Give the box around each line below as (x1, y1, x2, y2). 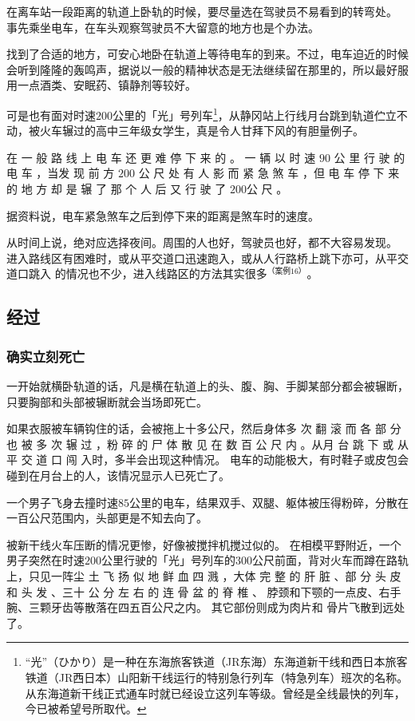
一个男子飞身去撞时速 (6, 493, 118, 510)
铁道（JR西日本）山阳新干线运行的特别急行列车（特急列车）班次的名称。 (25, 668, 409, 685)
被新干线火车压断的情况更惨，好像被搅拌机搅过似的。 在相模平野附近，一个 (6, 536, 401, 553)
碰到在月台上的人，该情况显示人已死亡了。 (6, 467, 230, 484)
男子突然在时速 (6, 552, 85, 568)
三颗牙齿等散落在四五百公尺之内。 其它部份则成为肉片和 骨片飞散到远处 (28, 599, 405, 616)
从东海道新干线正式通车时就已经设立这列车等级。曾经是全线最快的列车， (25, 684, 405, 701)
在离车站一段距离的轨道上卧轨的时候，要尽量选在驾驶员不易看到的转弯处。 (6, 3, 397, 19)
